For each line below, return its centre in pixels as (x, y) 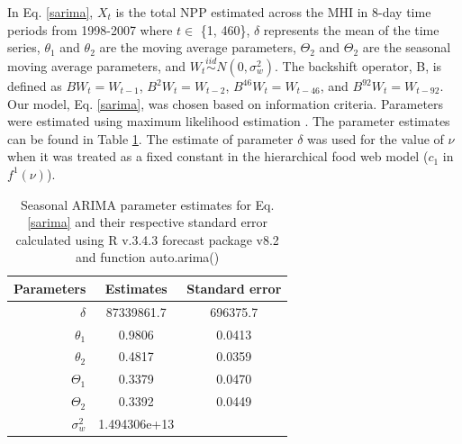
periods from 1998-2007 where (90, 29)
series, (24, 47)
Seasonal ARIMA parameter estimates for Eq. (147, 204)
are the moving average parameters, (198, 47)
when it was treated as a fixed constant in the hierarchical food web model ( (218, 156)
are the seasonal (407, 47)
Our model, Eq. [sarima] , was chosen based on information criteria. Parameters (226, 103)
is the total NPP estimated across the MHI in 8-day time (273, 12)
